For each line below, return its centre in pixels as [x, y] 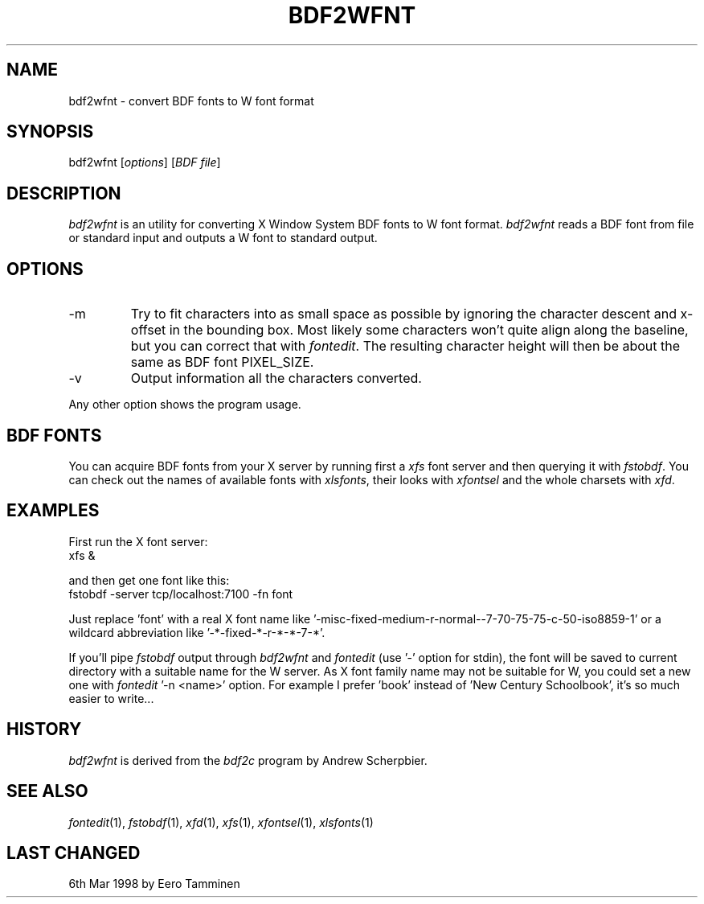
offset [148, 330]
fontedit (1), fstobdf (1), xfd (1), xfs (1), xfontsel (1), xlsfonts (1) [221, 822]
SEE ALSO [47, 791]
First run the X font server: [138, 541]
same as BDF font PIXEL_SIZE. [222, 362]
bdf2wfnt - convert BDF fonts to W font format [191, 101]
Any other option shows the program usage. [185, 405]
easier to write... [111, 698]
